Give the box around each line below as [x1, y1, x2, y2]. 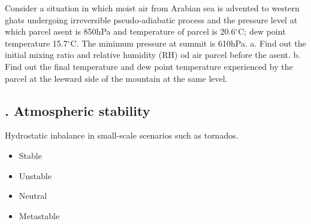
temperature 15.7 [5, 36, 68, 49]
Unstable [19, 169, 52, 182]
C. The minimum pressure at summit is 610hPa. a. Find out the [70, 36, 306, 49]
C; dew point [238, 25, 286, 38]
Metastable [19, 209, 60, 222]
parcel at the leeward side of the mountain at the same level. [5, 72, 228, 84]
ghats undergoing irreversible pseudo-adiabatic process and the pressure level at [5, 13, 298, 26]
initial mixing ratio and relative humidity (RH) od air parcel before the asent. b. [5, 48, 301, 61]
